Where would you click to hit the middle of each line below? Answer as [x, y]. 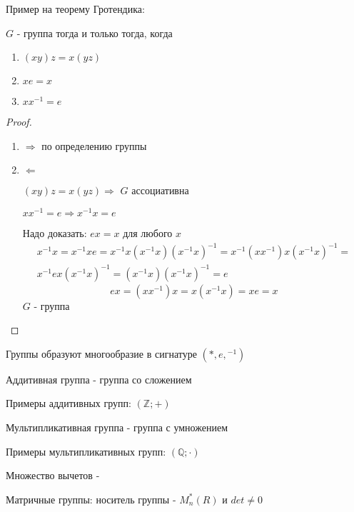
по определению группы [94, 145]
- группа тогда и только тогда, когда [95, 32]
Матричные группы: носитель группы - [91, 499]
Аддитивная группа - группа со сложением [99, 379]
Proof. [19, 122]
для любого [148, 233]
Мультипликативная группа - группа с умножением [117, 427]
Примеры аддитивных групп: [69, 403]
